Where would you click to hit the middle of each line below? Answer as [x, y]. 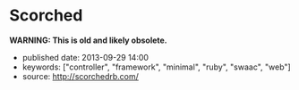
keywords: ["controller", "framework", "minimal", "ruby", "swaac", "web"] [156, 67]
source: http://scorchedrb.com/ [80, 76]
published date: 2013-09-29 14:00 [85, 57]
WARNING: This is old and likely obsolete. [88, 40]
